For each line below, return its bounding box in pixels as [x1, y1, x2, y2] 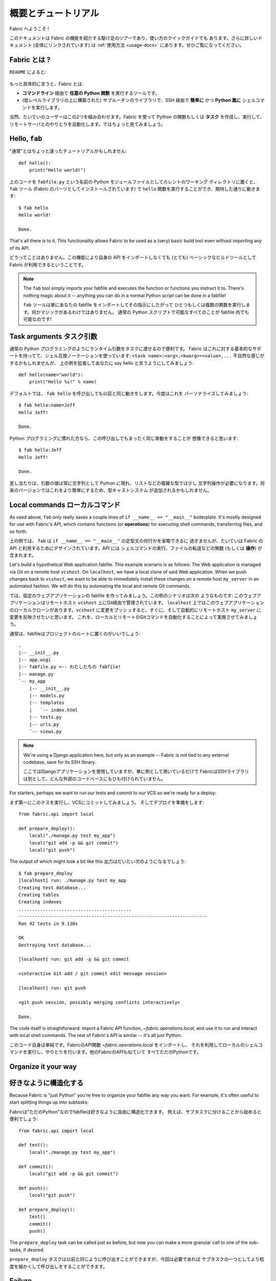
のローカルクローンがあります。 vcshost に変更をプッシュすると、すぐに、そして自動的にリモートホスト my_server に [9, 607, 262, 613]
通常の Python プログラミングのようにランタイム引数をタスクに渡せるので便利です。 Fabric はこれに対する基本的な [9, 345, 252, 352]
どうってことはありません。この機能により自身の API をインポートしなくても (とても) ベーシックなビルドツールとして [9, 254, 257, 261]
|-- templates [29, 700, 65, 706]
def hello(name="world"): [18, 371, 84, 378]
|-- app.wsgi [18, 657, 51, 663]
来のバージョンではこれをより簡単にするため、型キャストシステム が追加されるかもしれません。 [9, 487, 212, 493]
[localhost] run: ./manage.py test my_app [18, 878, 127, 883]
